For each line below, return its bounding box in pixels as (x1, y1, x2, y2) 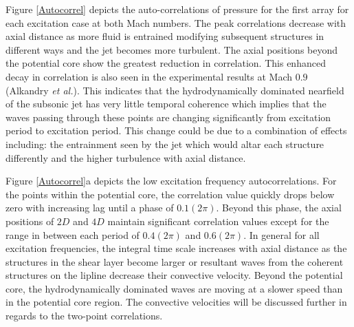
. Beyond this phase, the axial (216, 200, 342, 215)
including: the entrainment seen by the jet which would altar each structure (5, 136, 324, 151)
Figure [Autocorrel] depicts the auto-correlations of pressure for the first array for (5, 2, 349, 16)
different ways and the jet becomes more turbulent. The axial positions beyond (5, 42, 338, 56)
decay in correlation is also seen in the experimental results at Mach (5, 69, 293, 83)
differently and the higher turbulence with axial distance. (5, 150, 246, 165)
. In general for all (243, 227, 320, 242)
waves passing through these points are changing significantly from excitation (5, 109, 331, 124)
